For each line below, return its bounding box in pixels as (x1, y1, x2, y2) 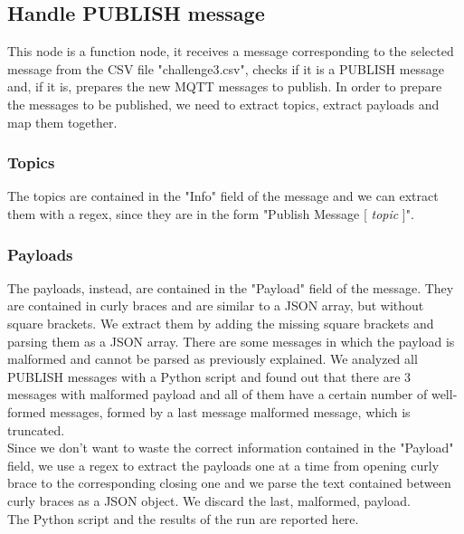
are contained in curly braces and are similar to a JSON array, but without (7, 296, 424, 315)
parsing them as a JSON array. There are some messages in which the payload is (7, 331, 455, 350)
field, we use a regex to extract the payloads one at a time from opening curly (7, 455, 440, 474)
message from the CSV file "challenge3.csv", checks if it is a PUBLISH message (7, 59, 444, 78)
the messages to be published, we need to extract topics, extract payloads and (7, 94, 440, 113)
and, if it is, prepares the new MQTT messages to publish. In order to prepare (7, 77, 442, 96)
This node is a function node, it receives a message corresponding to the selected (7, 42, 454, 61)
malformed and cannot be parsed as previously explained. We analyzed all (7, 349, 418, 368)
